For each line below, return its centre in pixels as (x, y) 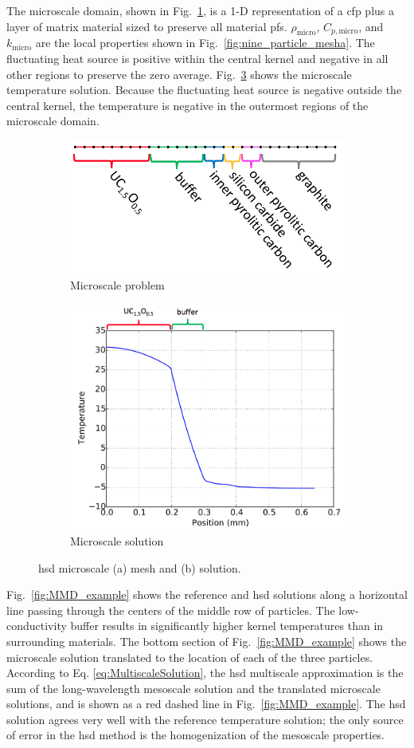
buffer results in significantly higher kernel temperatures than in (227, 626)
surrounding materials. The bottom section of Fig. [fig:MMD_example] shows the (207, 641)
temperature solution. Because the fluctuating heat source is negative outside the (204, 90)
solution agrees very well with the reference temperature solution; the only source (205, 719)
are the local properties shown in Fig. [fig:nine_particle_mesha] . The (205, 43)
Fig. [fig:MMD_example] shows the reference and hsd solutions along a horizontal (207, 594)
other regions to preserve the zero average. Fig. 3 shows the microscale (179, 74)
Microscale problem (117, 285)
